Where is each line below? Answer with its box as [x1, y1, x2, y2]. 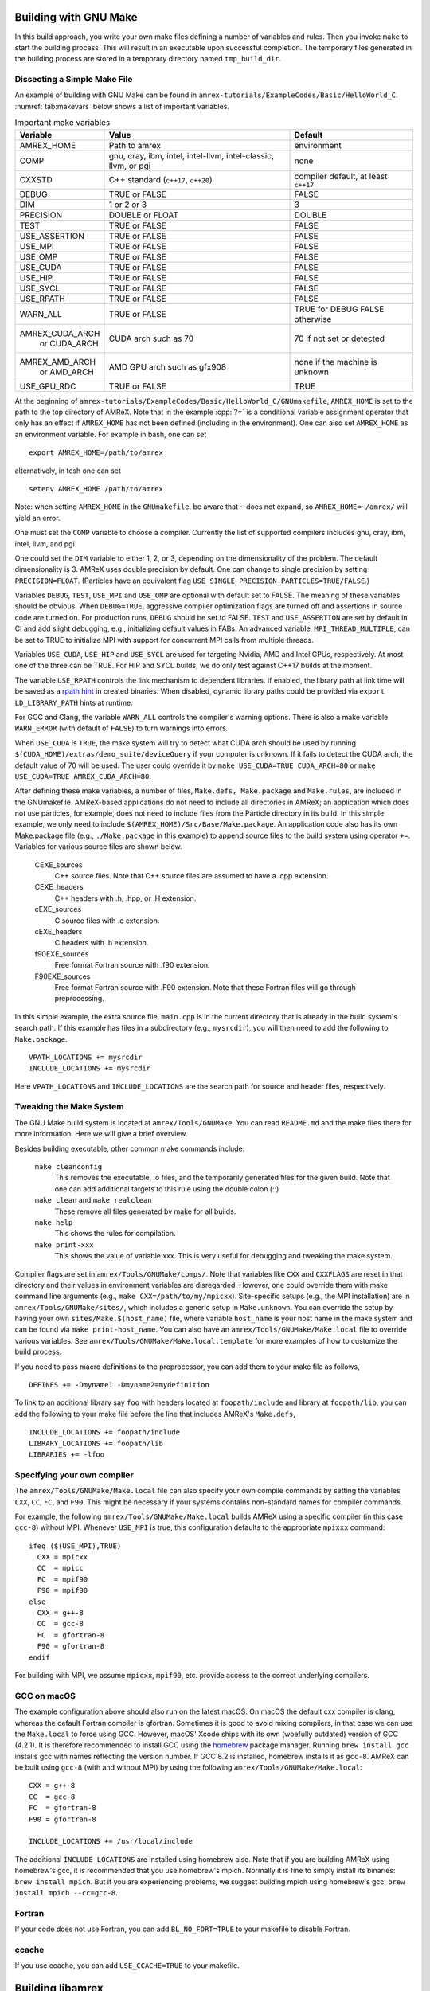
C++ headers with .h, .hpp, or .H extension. [54, 893, 197, 903]
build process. [14, 1347, 62, 1357]
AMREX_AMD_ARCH [19, 356, 96, 367]
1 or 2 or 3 [108, 199, 147, 210]
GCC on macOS [14, 1690, 76, 1701]
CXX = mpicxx [37, 1553, 88, 1562]
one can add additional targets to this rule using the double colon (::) [54, 1183, 279, 1194]
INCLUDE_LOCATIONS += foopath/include [29, 1428, 181, 1437]
